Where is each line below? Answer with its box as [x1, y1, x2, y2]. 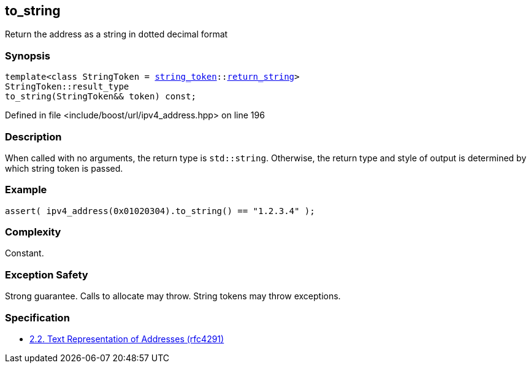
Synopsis [5, 49, 50, 62]
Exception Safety [5, 268, 88, 281]
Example [5, 183, 47, 196]
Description [5, 130, 62, 143]
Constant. [5, 248, 44, 259]
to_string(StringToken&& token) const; [5, 91, 196, 102]
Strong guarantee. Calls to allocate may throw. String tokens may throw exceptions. [5, 291, 341, 302]
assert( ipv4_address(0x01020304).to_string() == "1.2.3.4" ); [5, 205, 315, 216]
